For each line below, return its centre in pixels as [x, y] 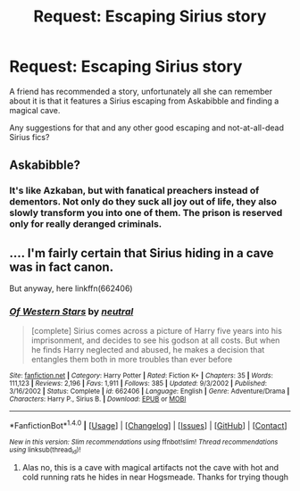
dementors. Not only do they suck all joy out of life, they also [143, 202]
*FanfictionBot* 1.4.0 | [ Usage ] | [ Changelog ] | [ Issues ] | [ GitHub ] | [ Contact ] [148, 425]
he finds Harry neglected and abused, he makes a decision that [148, 350]
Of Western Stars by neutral [71, 312]
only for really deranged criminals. [86, 224]
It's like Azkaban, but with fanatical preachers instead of [134, 191]
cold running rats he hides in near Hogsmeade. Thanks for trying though [155, 477]
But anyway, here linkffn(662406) [71, 288]
